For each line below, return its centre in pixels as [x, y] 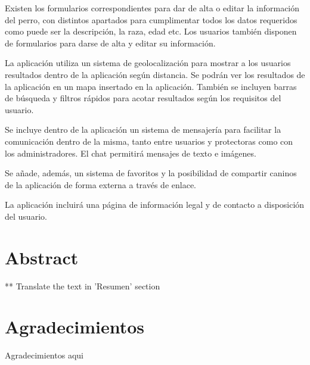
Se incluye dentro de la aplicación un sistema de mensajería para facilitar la [143, 130]
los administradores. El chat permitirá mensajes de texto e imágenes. [131, 153]
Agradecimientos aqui [44, 355]
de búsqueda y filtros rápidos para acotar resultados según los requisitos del [143, 98]
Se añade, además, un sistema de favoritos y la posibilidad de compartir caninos [151, 173]
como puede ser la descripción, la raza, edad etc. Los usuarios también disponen [151, 31]
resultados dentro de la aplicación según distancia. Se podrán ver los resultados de [155, 74]
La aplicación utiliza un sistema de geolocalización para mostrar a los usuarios [148, 63]
